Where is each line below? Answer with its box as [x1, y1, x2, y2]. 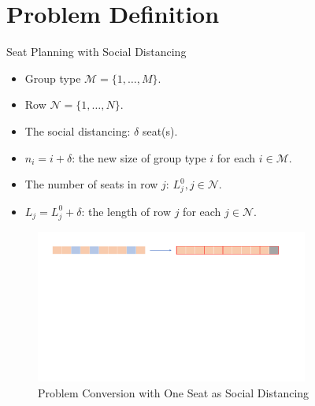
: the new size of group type [72, 149, 206, 166]
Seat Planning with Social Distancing [6, 43, 187, 60]
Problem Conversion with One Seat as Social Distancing [38, 384, 309, 400]
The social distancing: [24, 122, 131, 139]
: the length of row [81, 203, 172, 219]
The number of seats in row [24, 176, 158, 192]
